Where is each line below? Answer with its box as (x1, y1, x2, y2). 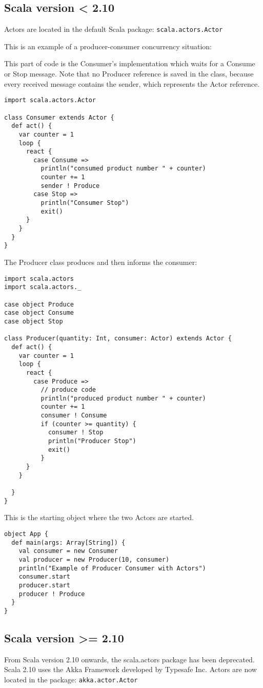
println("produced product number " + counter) (41, 394, 206, 402)
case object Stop (4, 317, 63, 325)
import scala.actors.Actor (4, 97, 96, 104)
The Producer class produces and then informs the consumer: (4, 257, 197, 267)
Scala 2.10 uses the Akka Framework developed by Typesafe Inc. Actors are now (4, 664, 257, 675)
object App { (4, 530, 48, 538)
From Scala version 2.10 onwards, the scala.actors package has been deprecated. (4, 654, 255, 664)
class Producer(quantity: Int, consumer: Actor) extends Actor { (4, 335, 232, 342)
